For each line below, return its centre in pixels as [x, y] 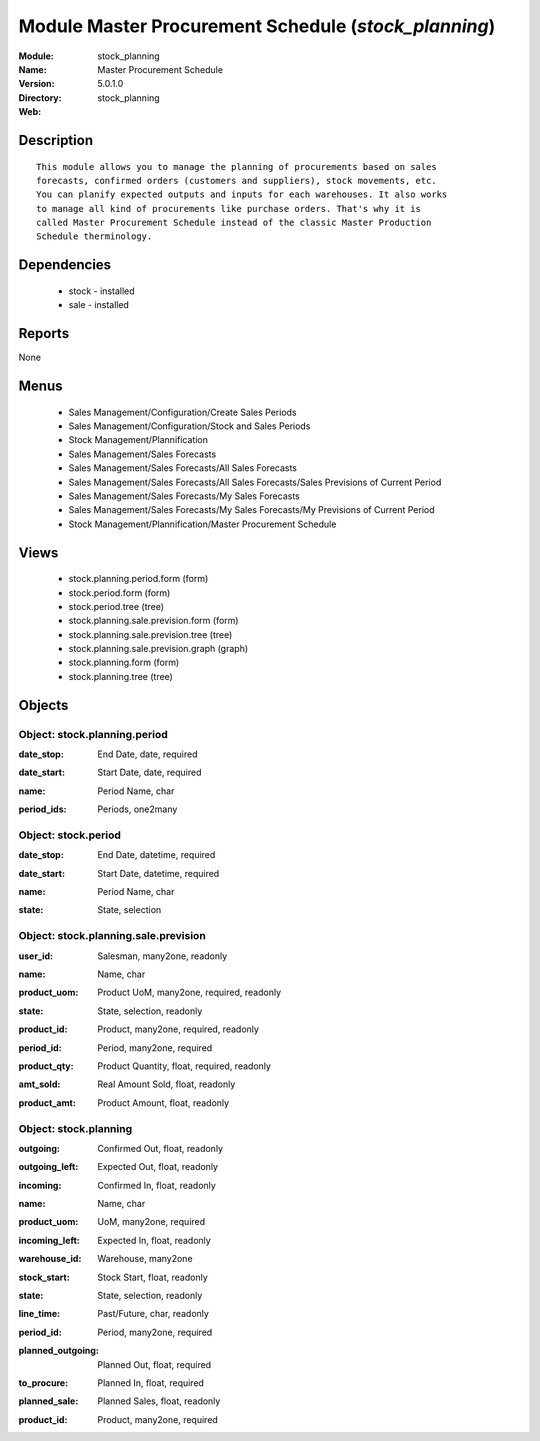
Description [56, 140]
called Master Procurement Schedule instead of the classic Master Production [234, 223]
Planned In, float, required [151, 1382]
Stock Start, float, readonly [153, 1277]
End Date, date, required [147, 754]
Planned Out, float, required [154, 1364]
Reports [44, 333]
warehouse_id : [50, 1259]
